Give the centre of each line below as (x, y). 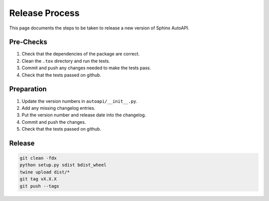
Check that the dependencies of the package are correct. (81, 54)
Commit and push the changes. (54, 122)
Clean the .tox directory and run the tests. (66, 61)
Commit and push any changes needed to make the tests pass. (86, 68)
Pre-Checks (28, 42)
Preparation (28, 89)
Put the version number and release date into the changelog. (84, 115)
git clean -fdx (38, 158)
